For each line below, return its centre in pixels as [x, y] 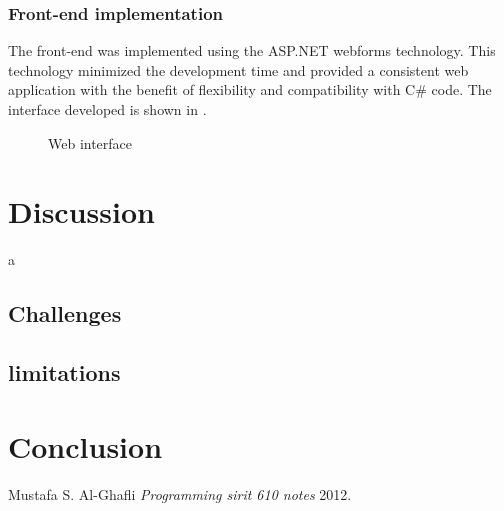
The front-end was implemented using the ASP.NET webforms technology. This [252, 50]
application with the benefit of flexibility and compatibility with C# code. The [250, 89]
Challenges [65, 313]
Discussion [81, 211]
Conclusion [85, 445]
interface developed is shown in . [107, 109]
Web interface [90, 142]
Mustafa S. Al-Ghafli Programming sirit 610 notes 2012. [180, 493]
